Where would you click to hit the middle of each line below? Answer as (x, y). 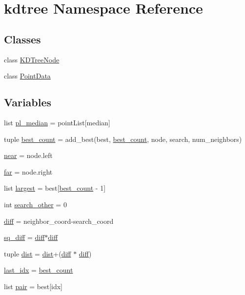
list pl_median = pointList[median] (57, 122)
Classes (22, 39)
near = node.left (28, 155)
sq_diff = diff (24, 237)
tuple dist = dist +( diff (38, 253)
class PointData (27, 76)
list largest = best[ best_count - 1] (55, 188)
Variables (28, 102)
